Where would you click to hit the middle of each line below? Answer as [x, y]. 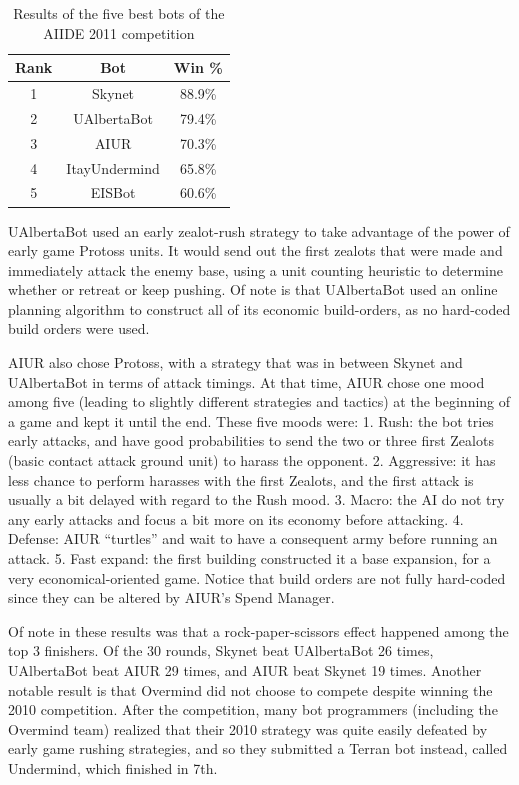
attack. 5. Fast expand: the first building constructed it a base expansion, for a [249, 558]
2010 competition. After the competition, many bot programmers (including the [253, 709]
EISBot [113, 192]
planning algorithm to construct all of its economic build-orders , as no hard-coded [259, 308]
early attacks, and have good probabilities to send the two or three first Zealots [251, 440]
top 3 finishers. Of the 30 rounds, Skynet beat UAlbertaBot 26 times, [221, 650]
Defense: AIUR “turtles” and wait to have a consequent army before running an [253, 538]
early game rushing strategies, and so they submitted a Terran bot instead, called [258, 748]
